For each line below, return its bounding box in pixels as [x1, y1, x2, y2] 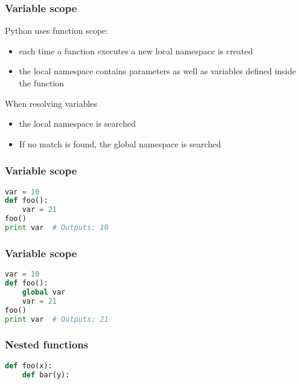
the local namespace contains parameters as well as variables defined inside [19, 65, 296, 77]
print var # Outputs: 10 [5, 223, 109, 232]
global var [22, 287, 66, 296]
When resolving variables [5, 97, 98, 109]
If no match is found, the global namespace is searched [19, 137, 221, 150]
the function [19, 77, 65, 89]
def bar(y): [22, 370, 70, 379]
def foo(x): [5, 361, 52, 370]
